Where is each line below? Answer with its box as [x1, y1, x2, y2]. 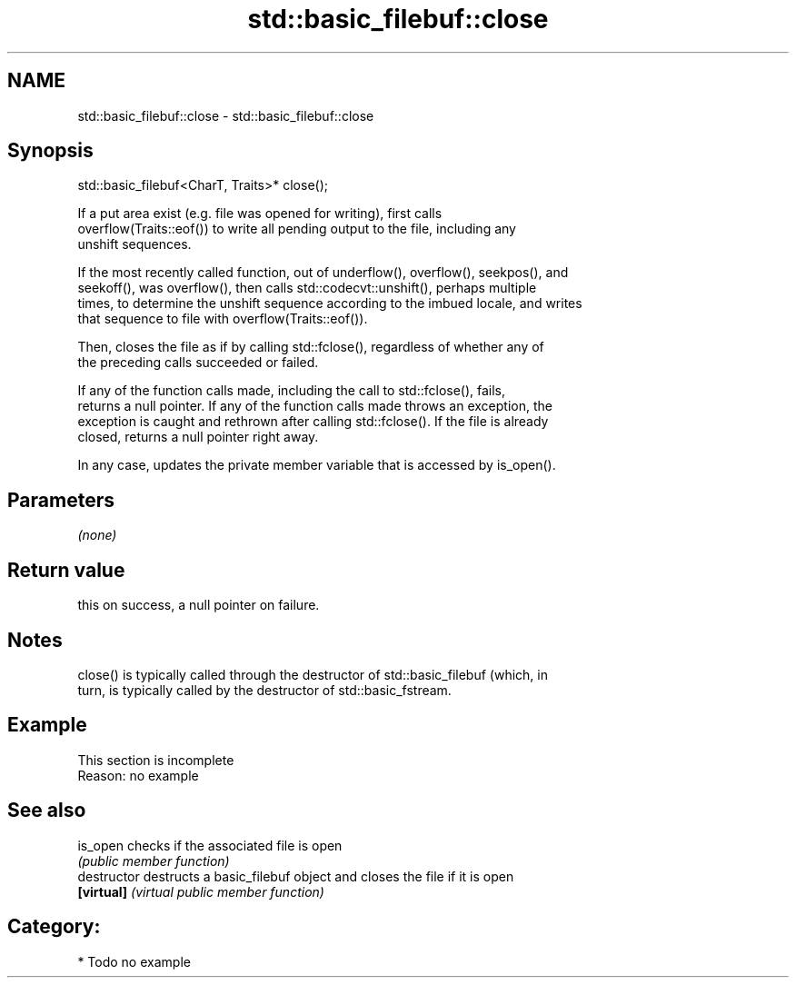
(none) [77, 527, 117, 543]
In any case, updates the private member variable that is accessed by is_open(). [77, 457, 556, 473]
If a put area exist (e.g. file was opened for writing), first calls [77, 205, 443, 222]
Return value [7, 558, 125, 582]
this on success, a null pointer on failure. [77, 597, 320, 613]
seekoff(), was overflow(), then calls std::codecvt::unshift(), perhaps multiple [77, 280, 537, 296]
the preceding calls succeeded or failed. [77, 354, 319, 371]
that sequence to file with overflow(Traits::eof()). [77, 311, 368, 327]
